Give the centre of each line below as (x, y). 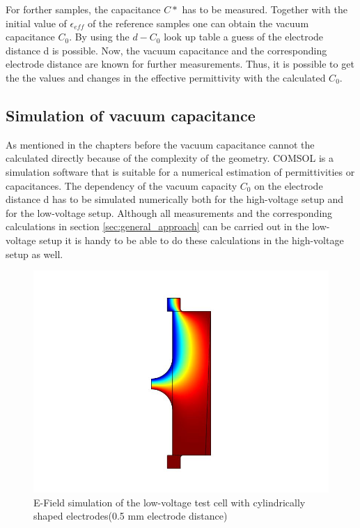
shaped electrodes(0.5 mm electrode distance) (131, 516)
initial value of (36, 23)
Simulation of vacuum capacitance (131, 115)
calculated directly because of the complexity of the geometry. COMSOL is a (170, 158)
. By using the (99, 37)
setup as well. (34, 254)
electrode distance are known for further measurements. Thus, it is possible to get (180, 64)
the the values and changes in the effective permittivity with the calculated (166, 77)
